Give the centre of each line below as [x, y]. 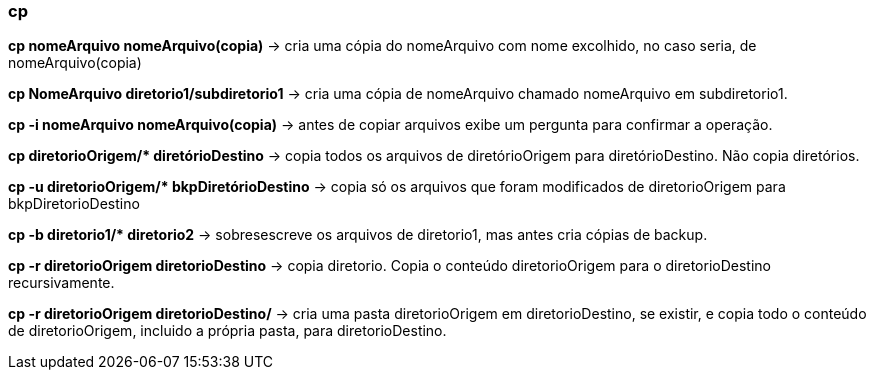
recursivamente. [61, 283]
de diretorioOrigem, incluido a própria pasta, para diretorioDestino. [227, 331]
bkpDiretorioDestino [74, 204]
